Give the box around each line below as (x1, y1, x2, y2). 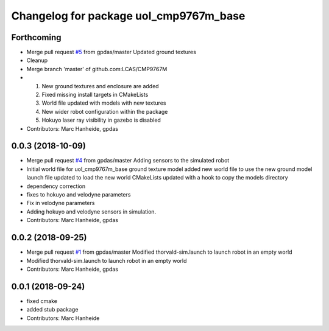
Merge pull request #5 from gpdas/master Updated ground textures (26, 49, 196, 56)
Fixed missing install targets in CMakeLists (41, 91, 149, 99)
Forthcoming (11, 32, 62, 43)
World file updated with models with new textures (41, 99, 166, 106)
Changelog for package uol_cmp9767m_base (11, 9, 246, 23)
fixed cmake (26, 297, 58, 304)
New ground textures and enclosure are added (41, 82, 159, 89)
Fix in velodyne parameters (26, 200, 95, 207)
